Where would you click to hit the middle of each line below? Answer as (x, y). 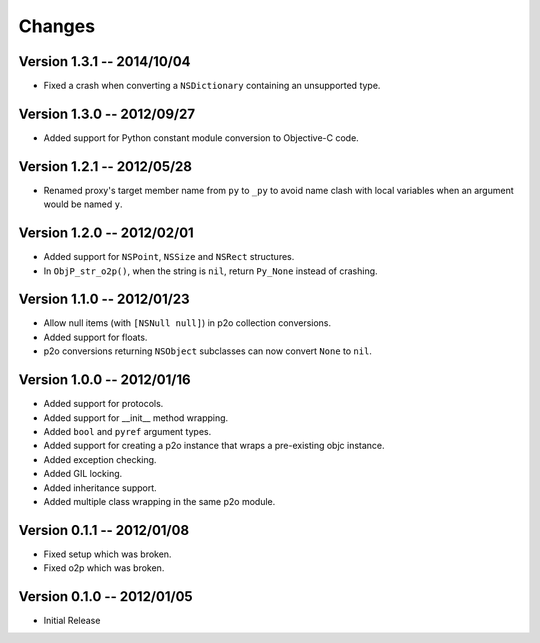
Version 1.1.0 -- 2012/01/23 (104, 299)
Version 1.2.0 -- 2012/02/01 (106, 233)
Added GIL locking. (83, 474)
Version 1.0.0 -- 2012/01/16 (104, 380)
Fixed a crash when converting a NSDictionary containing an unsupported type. (212, 86)
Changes (56, 26)
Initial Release (72, 621)
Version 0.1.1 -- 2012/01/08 (104, 530)
